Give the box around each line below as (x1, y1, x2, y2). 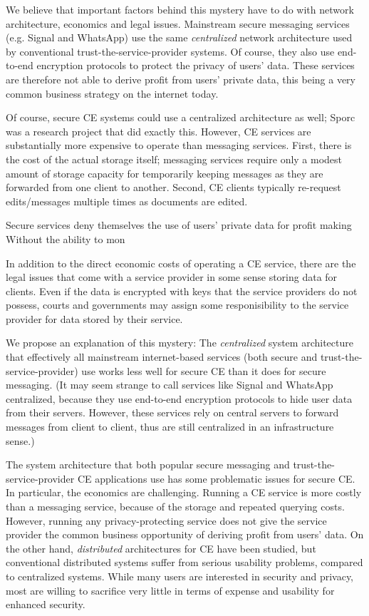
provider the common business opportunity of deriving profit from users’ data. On (6, 527, 364, 542)
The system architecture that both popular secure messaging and (6, 457, 290, 472)
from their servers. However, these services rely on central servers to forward (6, 405, 339, 420)
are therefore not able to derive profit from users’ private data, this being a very (6, 71, 355, 86)
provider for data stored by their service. (6, 311, 183, 326)
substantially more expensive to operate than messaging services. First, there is (6, 138, 352, 153)
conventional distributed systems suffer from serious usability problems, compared (6, 555, 363, 570)
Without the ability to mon (6, 231, 125, 246)
